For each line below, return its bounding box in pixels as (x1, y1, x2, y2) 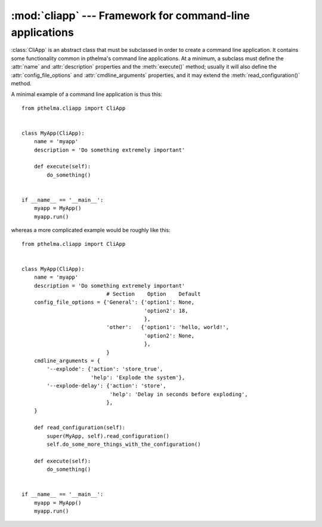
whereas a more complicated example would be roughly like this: (11, 227, 171, 234)
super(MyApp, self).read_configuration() (47, 433, 170, 439)
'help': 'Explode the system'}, (90, 374, 185, 381)
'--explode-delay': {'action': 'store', (47, 383, 166, 389)
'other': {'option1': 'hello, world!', (106, 324, 230, 331)
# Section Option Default (106, 290, 201, 297)
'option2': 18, (144, 307, 188, 314)
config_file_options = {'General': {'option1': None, (33, 299, 195, 306)
